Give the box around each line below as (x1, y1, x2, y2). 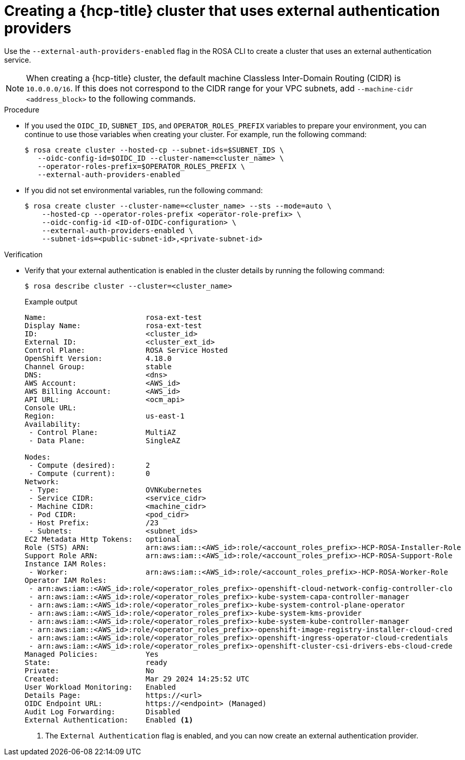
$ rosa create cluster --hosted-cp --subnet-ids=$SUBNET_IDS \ (25, 145, 284, 154)
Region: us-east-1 (25, 411, 185, 420)
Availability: (25, 420, 81, 428)
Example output (25, 297, 77, 306)
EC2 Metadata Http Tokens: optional (25, 535, 180, 543)
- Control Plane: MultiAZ (29, 428, 176, 436)
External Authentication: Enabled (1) (25, 715, 193, 724)
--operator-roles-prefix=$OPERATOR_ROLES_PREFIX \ (37, 162, 245, 170)
